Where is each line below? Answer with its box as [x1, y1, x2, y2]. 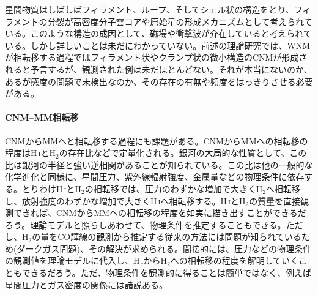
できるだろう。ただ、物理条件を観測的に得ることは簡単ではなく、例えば [21, 266, 312, 279]
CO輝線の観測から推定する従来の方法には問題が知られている [57, 230, 301, 243]
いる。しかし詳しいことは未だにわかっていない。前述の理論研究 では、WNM [5, 39, 311, 51]
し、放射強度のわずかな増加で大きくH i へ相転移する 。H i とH [5, 194, 246, 207]
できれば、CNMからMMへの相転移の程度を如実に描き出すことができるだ [13, 206, 306, 219]
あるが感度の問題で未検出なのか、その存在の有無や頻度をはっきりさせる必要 [5, 75, 313, 88]
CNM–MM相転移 [5, 111, 79, 124]
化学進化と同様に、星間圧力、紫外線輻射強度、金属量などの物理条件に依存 [5, 170, 305, 183]
